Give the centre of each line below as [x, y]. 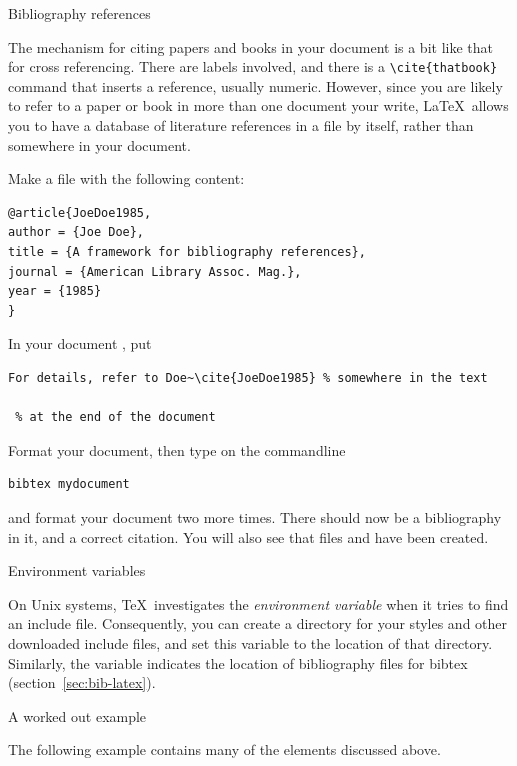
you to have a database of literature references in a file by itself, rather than [241, 125]
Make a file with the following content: [126, 178]
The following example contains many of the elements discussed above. [224, 749]
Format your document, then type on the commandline [177, 449]
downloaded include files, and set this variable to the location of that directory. [250, 642]
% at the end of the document [115, 417]
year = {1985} [55, 291]
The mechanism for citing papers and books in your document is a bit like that [250, 46]
